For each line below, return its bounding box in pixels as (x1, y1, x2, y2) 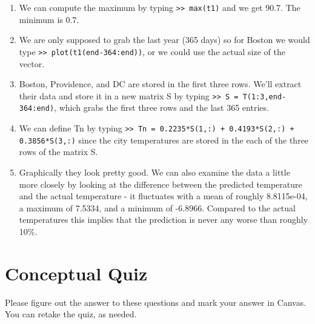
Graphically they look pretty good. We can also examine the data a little (19, 165, 290, 178)
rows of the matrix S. (19, 145, 98, 158)
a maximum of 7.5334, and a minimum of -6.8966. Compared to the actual (19, 201, 296, 214)
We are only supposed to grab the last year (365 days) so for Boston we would (19, 33, 310, 46)
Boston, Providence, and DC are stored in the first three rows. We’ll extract (19, 78, 302, 90)
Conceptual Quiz (5, 260, 148, 285)
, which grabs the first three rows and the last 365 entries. (54, 101, 269, 114)
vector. (19, 57, 45, 70)
